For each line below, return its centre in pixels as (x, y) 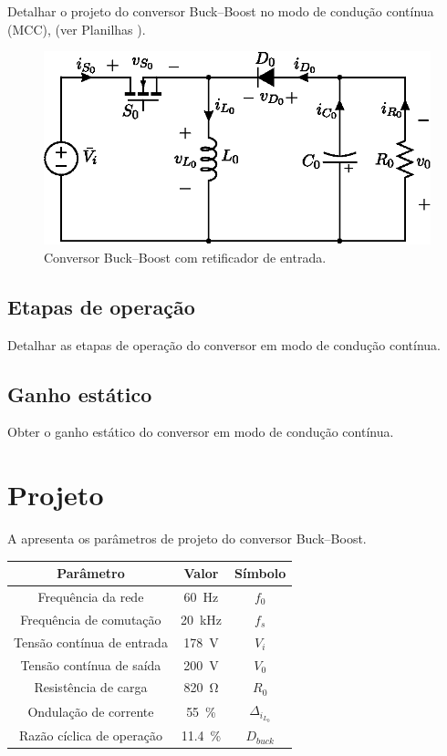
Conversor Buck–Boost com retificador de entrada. (185, 257)
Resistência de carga (91, 687)
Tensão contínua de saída (91, 664)
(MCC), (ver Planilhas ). (77, 29)
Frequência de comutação (91, 619)
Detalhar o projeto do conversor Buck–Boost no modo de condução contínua (221, 11)
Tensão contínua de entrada (91, 642)
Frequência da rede (91, 597)
